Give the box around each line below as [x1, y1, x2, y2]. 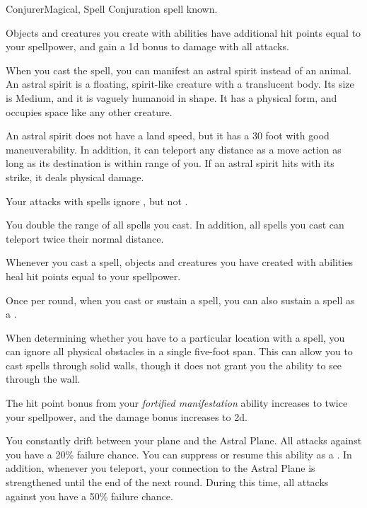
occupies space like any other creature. [6, 104, 173, 119]
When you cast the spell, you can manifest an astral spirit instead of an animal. [6, 62, 351, 77]
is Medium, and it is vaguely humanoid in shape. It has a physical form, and [6, 90, 337, 105]
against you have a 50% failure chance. [6, 488, 173, 503]
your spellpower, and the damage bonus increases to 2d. [6, 409, 247, 424]
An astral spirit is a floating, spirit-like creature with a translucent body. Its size [6, 76, 354, 91]
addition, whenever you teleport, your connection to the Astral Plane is [6, 461, 315, 475]
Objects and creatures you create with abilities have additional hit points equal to [6, 25, 361, 40]
